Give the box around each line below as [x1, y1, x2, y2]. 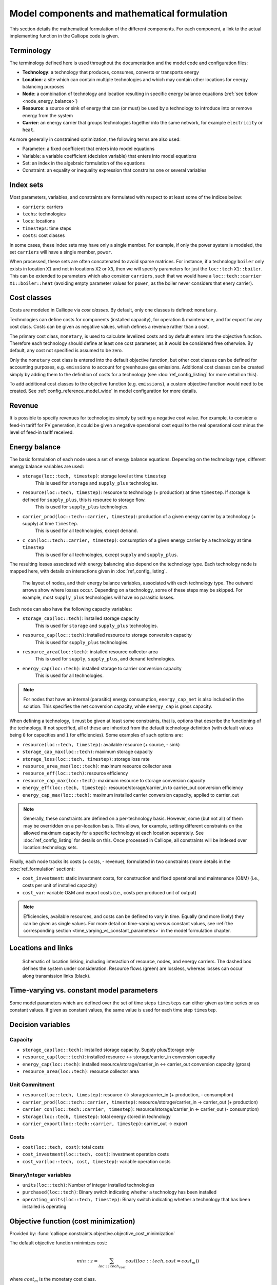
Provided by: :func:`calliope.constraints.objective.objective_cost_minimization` [9, 1231, 175, 1237]
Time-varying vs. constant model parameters [9, 986, 159, 995]
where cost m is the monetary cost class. [9, 1276, 96, 1283]
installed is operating [22, 1203, 67, 1210]
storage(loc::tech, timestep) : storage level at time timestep [22, 473, 167, 479]
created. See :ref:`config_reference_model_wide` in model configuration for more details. [9, 388, 197, 394]
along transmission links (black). [22, 972, 91, 979]
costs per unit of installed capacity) [22, 882, 97, 889]
